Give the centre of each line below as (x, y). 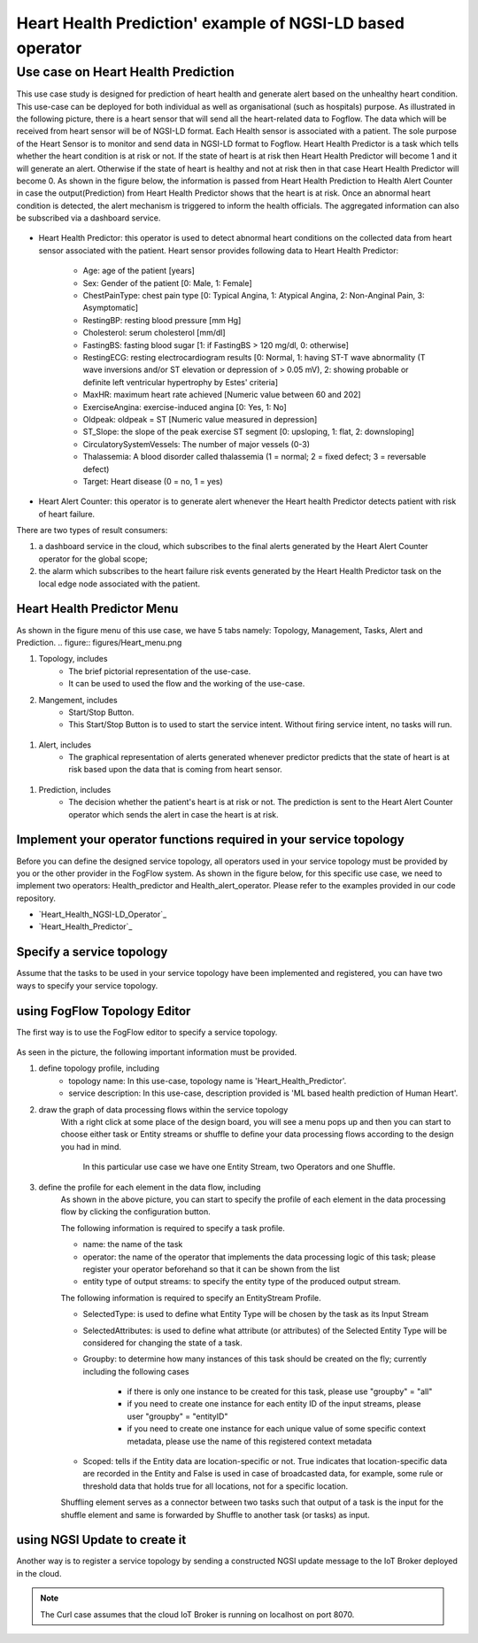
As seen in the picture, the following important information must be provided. (157, 1052)
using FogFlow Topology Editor (104, 1011)
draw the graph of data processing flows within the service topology (163, 1109)
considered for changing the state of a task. (162, 1343)
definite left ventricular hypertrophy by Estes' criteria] (181, 382)
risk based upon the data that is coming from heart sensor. (175, 770)
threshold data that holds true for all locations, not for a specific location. (216, 1486)
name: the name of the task (133, 1244)
